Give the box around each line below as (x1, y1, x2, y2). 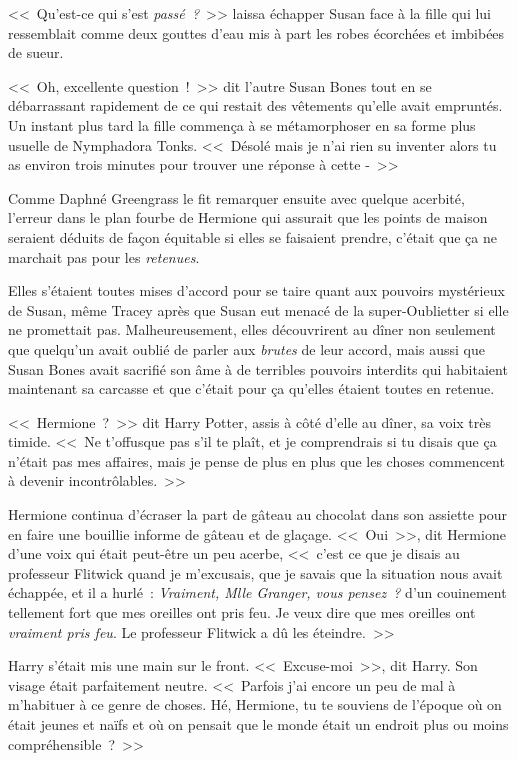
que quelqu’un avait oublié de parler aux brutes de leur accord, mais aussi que (8, 338, 485, 359)
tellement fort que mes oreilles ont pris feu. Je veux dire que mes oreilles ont (8, 602, 476, 623)
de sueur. (8, 42, 64, 63)
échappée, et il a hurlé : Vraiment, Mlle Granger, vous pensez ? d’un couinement (8, 582, 507, 603)
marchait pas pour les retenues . (8, 246, 200, 267)
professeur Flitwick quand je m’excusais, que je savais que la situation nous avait (8, 562, 503, 583)
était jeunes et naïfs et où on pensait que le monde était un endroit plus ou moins (8, 714, 509, 734)
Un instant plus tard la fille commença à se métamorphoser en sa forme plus (8, 114, 476, 135)
